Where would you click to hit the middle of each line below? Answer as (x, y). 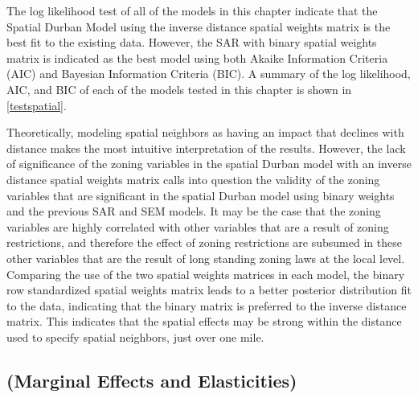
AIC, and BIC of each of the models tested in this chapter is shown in (179, 89)
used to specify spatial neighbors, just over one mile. (135, 336)
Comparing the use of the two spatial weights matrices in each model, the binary (206, 274)
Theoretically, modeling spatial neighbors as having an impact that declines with (205, 132)
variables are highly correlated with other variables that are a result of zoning (198, 226)
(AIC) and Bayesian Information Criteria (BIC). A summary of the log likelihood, (209, 74)
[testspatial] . (37, 105)
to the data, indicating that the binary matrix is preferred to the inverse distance (207, 305)
